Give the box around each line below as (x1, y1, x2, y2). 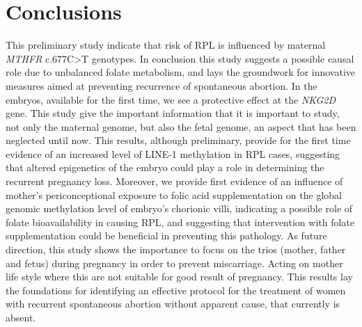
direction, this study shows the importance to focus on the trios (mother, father (6, 242, 346, 257)
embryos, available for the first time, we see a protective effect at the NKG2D (6, 92, 336, 106)
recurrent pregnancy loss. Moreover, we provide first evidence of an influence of (6, 174, 343, 189)
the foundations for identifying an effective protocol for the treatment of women (6, 282, 346, 297)
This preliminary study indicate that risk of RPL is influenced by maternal (6, 38, 326, 52)
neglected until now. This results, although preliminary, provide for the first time (6, 133, 351, 147)
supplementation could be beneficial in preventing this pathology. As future (6, 228, 327, 243)
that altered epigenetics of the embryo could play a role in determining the (6, 160, 324, 175)
